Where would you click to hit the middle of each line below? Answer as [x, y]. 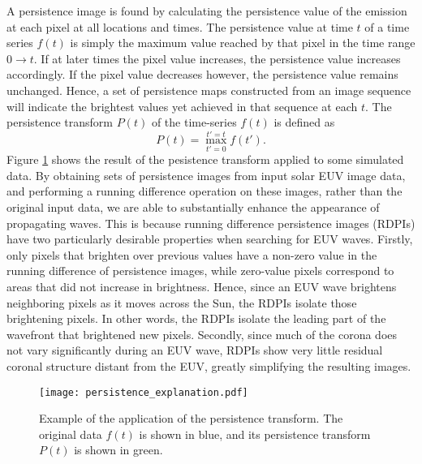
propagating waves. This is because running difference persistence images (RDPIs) [211, 223]
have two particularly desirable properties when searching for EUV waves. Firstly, [210, 239]
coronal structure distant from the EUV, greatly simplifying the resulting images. [209, 365]
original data [71, 434]
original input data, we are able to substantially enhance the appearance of [193, 206]
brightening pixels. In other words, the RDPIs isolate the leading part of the [196, 318]
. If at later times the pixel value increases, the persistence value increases [217, 58]
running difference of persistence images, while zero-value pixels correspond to [200, 271]
